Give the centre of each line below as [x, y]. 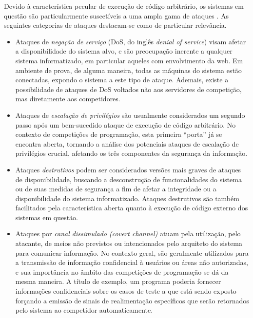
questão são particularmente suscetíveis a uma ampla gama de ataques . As [116, 15]
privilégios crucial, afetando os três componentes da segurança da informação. [131, 153]
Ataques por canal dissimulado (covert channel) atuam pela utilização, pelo [128, 234]
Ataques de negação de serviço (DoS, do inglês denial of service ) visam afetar [131, 41]
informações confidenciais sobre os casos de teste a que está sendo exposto [126, 291]
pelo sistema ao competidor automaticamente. [84, 310]
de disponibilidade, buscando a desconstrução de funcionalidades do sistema [128, 179]
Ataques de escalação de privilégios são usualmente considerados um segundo [130, 115]
